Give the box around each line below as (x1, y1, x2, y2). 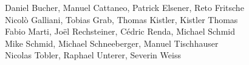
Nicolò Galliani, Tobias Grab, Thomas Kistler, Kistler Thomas (5, 13, 238, 26)
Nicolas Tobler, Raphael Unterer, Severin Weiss (5, 49, 181, 61)
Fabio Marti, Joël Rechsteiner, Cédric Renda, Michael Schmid (5, 25, 235, 38)
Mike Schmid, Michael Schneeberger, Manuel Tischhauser (5, 36, 219, 49)
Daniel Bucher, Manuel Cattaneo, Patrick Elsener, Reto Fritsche (5, 1, 244, 13)
